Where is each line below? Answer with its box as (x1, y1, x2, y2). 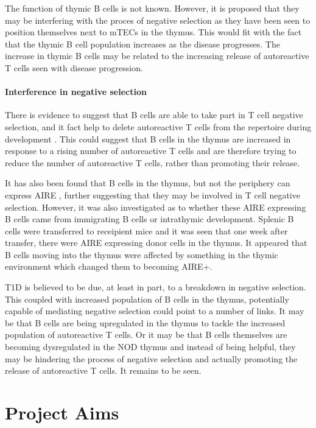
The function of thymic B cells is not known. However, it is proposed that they (5, 2, 300, 14)
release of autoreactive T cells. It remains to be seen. (5, 364, 202, 377)
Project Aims (5, 400, 119, 425)
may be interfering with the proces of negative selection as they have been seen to (5, 13, 311, 26)
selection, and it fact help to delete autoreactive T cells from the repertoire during (5, 120, 312, 133)
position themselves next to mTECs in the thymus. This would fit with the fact (5, 26, 302, 38)
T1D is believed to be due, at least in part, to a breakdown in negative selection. (5, 281, 306, 293)
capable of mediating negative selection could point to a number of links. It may (5, 304, 304, 317)
